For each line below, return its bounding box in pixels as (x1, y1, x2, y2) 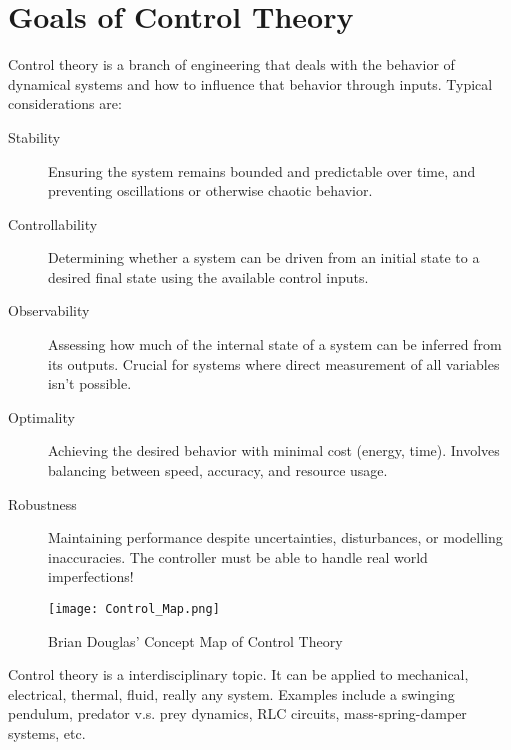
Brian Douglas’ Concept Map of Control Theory (48, 630, 343, 651)
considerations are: (8, 93, 122, 114)
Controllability (8, 213, 98, 234)
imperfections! (48, 566, 134, 587)
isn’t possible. (48, 373, 132, 394)
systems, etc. (8, 723, 86, 744)
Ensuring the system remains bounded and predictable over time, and (48, 160, 476, 181)
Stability (8, 126, 61, 147)
